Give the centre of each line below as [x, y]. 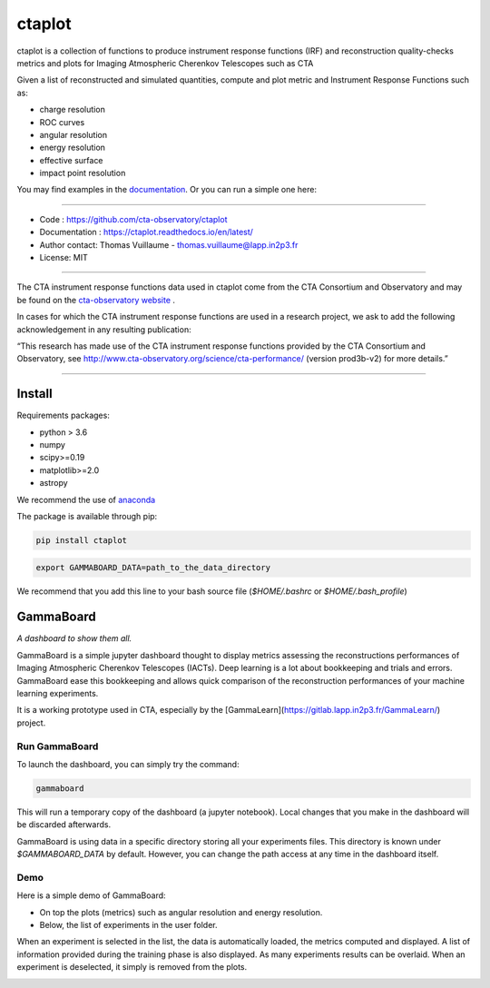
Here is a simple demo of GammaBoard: [92, 895]
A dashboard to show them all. [74, 638]
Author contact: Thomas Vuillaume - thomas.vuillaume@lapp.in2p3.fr [169, 244]
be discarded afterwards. [64, 825]
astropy [54, 483]
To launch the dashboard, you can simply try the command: [128, 764]
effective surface [71, 160]
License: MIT [64, 258]
